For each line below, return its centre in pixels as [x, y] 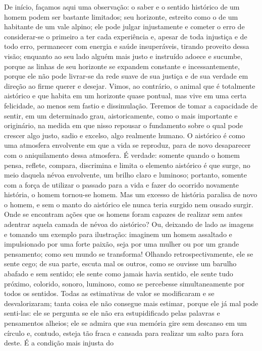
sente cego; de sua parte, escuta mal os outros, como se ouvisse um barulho [120, 264]
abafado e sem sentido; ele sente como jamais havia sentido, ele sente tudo [119, 274]
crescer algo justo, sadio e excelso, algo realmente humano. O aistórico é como [125, 135]
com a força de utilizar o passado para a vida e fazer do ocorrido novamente [122, 184]
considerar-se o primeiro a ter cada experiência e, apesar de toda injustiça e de [126, 36]
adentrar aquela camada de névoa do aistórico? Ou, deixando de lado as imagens [129, 224]
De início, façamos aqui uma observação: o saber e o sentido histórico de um [122, 7]
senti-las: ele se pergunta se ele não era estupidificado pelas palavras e [112, 313]
